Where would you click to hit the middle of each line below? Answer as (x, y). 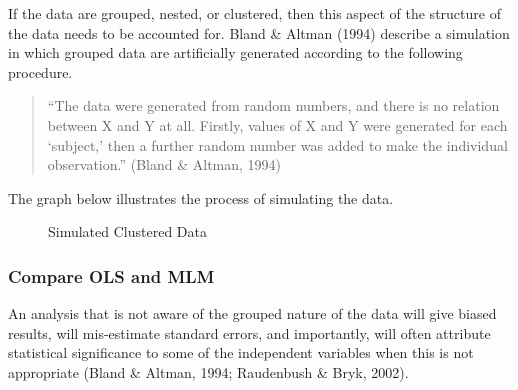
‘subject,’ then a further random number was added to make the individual (277, 144)
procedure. (40, 71)
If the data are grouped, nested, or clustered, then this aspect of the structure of (254, 13)
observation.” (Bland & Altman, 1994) (164, 164)
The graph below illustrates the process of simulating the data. (201, 197)
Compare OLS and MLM (111, 275)
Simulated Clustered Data (127, 231)
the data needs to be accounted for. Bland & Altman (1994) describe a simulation (259, 32)
